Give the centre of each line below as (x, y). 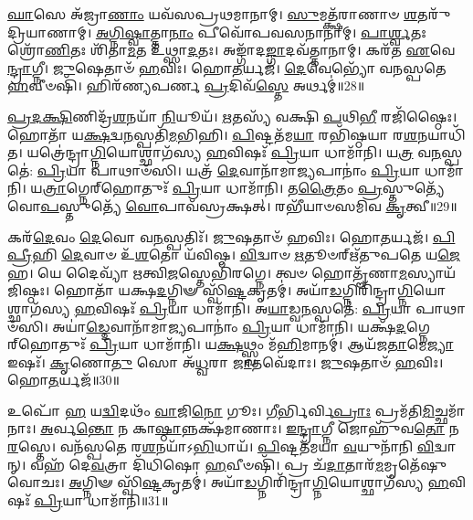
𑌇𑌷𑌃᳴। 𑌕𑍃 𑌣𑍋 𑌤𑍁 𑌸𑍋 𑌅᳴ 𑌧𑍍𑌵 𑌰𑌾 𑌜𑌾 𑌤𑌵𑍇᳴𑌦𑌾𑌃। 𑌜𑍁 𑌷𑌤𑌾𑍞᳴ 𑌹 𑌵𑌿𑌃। (226, 361)
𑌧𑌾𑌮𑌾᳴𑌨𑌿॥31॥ (128, 499)
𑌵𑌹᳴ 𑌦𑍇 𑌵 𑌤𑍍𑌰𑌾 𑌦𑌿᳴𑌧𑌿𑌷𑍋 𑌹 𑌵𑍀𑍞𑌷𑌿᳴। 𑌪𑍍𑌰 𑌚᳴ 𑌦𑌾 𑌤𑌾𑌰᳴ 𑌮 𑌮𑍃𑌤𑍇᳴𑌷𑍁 (238, 464)
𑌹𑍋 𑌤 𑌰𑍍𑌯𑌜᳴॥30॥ (63, 380)
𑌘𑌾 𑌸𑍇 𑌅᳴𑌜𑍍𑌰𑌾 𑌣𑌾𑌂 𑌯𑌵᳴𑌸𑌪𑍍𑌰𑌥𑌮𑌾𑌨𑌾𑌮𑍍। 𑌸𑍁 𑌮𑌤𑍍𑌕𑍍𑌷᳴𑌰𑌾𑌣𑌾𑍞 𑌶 (213, 14)
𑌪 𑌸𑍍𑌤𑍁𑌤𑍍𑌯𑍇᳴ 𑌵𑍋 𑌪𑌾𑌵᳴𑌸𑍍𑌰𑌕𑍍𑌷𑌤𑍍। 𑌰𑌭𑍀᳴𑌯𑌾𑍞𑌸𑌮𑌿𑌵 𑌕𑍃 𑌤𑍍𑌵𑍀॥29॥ (249, 205)
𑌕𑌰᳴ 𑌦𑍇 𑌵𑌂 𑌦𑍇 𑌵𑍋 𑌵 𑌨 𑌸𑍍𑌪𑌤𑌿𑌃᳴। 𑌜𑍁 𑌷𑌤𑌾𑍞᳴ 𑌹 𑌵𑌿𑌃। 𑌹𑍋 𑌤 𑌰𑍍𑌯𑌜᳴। (218, 236)
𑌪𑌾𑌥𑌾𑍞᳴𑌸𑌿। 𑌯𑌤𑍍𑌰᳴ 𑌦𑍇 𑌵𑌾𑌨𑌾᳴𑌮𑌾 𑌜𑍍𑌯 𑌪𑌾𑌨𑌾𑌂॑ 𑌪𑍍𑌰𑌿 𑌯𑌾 (256, 170)
